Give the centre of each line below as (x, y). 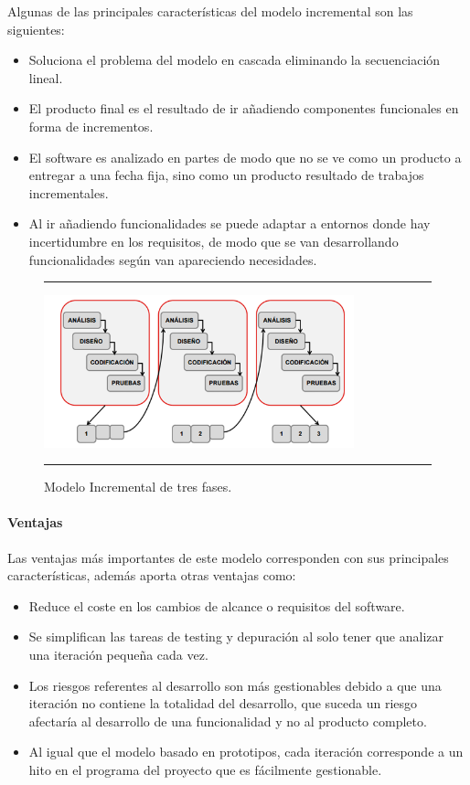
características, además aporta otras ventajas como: (152, 575)
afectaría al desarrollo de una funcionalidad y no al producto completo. (228, 721)
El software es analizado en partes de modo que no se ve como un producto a (245, 157)
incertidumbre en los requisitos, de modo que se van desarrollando (214, 241)
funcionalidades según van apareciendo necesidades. (173, 259)
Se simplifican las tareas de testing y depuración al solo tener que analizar (236, 636)
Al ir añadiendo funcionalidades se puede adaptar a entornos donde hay (230, 223)
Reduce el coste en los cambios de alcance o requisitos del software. (217, 605)
